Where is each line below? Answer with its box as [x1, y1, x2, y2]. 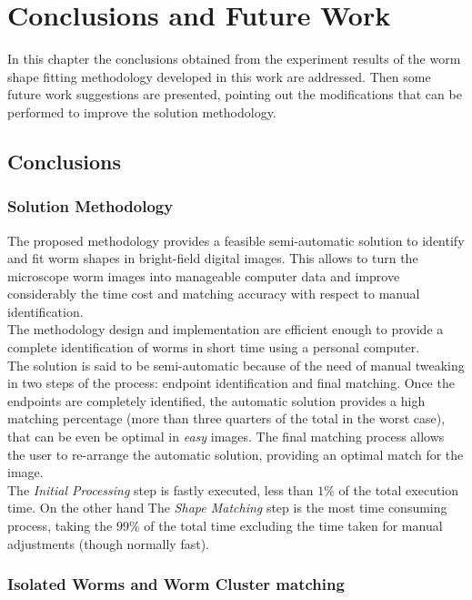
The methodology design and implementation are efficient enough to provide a [7, 320, 444, 339]
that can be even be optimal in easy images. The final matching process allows [7, 427, 445, 446]
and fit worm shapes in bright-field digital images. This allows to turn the [7, 249, 418, 268]
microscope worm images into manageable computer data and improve [7, 266, 400, 285]
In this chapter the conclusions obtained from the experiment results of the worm [7, 49, 461, 68]
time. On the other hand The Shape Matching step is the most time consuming [7, 498, 447, 517]
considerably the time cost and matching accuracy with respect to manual [7, 284, 420, 303]
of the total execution [338, 480, 459, 499]
